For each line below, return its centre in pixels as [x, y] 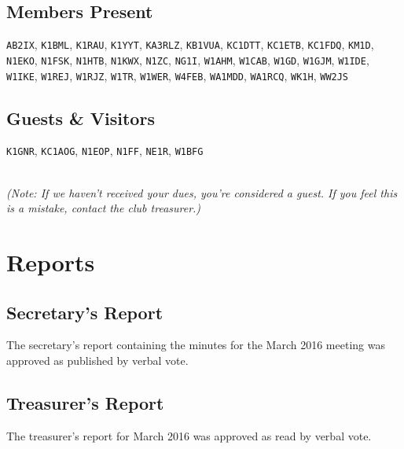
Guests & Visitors [81, 118]
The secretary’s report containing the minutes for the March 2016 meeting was [196, 345]
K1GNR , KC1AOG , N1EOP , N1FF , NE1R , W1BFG [105, 151]
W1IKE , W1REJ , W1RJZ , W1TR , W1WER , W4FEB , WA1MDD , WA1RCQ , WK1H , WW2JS [178, 75]
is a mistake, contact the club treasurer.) [104, 208]
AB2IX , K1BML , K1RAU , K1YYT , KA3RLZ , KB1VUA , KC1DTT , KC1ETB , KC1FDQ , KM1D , [190, 44]
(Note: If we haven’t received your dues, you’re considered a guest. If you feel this [202, 192]
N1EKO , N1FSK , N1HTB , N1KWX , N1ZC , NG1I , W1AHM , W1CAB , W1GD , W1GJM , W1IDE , [188, 59]
